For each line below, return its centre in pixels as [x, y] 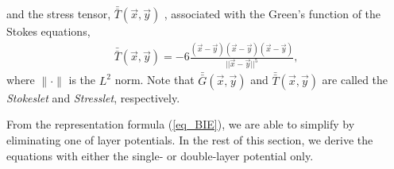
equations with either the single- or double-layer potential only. [160, 155]
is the [82, 80]
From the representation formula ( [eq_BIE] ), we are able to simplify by [181, 124]
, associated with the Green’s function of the [272, 14]
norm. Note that [155, 80]
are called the [355, 80]
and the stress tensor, [59, 14]
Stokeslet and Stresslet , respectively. [93, 97]
